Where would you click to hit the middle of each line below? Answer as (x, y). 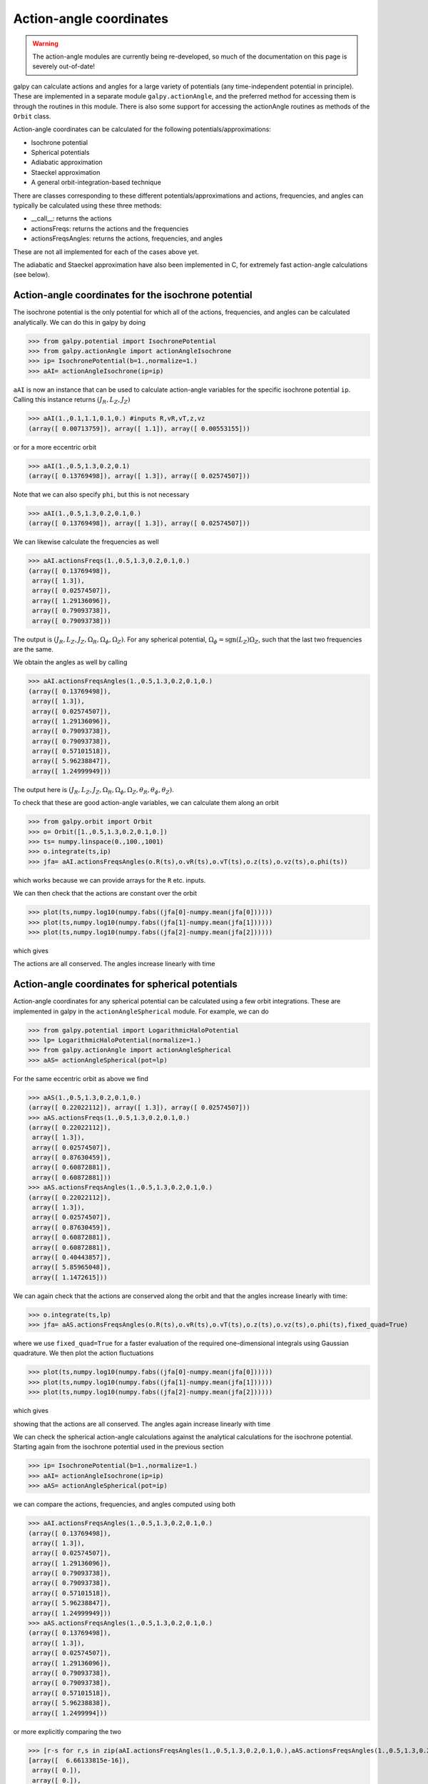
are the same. (33, 649)
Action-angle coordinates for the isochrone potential (133, 295)
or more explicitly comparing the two (67, 1731)
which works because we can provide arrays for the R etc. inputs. (109, 880)
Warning (45, 44)
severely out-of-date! (64, 66)
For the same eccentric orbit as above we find (81, 1078)
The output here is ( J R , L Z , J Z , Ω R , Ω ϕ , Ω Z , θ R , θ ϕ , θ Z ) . (93, 790)
